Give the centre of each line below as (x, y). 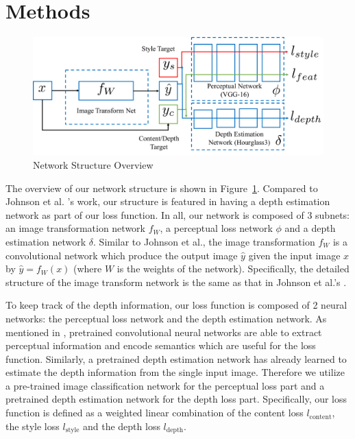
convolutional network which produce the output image (122, 255)
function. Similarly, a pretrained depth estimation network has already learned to (176, 358)
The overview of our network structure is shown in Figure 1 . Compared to (162, 188)
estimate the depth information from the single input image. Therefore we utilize (175, 372)
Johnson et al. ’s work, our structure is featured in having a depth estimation (168, 201)
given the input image (294, 255)
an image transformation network (75, 228)
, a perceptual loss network (216, 228)
